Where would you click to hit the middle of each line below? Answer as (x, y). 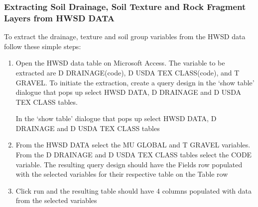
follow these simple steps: (43, 46)
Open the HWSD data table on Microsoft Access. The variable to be (120, 63)
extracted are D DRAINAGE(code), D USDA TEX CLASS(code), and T (128, 72)
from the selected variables (56, 200)
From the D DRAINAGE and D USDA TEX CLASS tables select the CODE (134, 155)
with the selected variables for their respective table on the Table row (122, 174)
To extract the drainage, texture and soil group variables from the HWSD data (125, 36)
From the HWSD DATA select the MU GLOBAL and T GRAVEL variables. (133, 145)
